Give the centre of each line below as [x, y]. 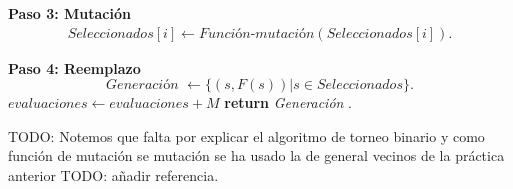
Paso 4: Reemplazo [74, 67]
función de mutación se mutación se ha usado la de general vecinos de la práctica [256, 155]
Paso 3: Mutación [69, 13]
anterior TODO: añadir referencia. [113, 175]
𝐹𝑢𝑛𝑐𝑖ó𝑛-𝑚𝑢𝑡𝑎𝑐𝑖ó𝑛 [256, 33]
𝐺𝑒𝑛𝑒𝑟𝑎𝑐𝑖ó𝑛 [142, 85]
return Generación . [288, 102]
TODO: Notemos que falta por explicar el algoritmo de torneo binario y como [246, 135]
